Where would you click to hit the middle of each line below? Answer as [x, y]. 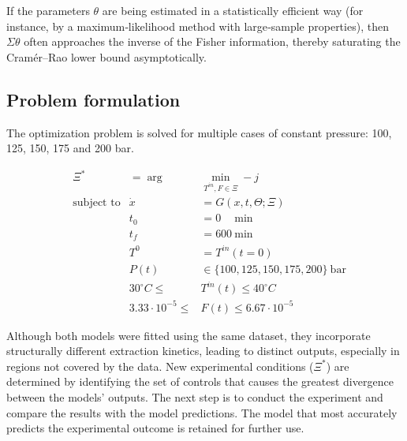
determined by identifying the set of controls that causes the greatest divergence [200, 381]
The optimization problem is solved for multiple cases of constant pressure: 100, [199, 132]
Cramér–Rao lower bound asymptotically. [106, 56]
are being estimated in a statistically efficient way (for [233, 10]
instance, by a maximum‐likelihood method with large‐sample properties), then [198, 26]
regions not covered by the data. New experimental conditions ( [160, 366]
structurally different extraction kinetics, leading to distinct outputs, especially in [203, 351]
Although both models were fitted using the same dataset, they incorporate [189, 335]
